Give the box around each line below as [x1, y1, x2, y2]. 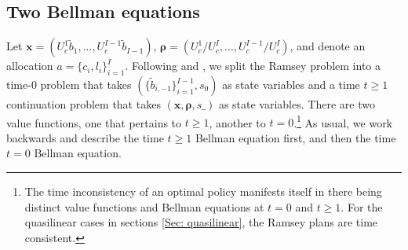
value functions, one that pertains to [6, 114, 182, 131]
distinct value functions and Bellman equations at [24, 198, 264, 215]
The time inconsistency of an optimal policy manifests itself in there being [24, 183, 382, 200]
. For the [341, 198, 383, 215]
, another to [209, 114, 266, 131]
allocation [6, 57, 53, 74]
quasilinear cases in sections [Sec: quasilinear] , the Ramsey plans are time [24, 214, 378, 230]
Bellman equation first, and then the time [195, 129, 396, 145]
